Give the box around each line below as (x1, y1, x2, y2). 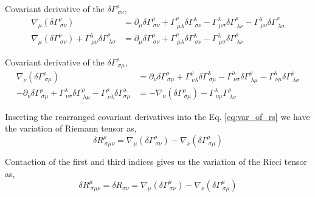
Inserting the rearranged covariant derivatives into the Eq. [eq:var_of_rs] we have (5, 110, 310, 122)
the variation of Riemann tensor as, (5, 122, 137, 135)
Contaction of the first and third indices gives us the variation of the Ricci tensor (5, 155, 307, 168)
